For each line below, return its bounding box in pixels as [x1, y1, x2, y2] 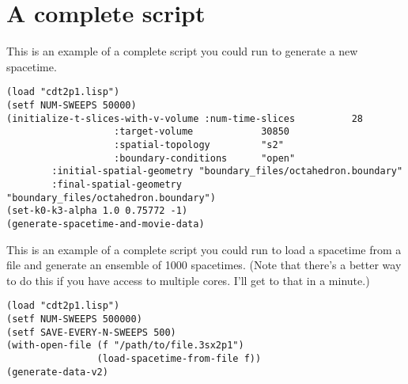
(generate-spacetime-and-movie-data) [6, 218, 205, 230]
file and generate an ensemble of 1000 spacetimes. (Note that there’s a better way [6, 257, 402, 273]
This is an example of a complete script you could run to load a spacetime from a [6, 241, 402, 257]
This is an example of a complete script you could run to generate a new [6, 43, 358, 59]
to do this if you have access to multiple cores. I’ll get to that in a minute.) [6, 272, 370, 288]
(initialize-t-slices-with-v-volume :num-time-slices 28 [6, 112, 364, 124]
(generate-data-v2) [6, 366, 108, 378]
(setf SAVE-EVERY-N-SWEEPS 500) [6, 326, 176, 338]
